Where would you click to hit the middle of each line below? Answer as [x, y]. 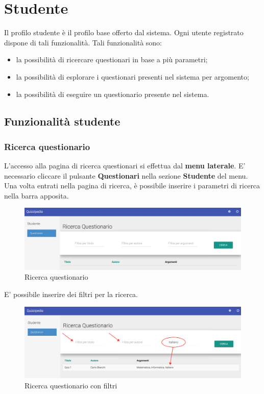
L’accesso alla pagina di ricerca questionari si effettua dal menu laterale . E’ [125, 166]
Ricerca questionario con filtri [71, 385]
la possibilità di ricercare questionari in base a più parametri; [112, 59]
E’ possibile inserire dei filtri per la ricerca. [71, 294]
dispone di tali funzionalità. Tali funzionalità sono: [83, 42]
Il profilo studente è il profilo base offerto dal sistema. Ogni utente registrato [124, 32]
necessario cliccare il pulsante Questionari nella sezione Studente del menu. [126, 175]
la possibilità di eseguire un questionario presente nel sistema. [113, 94]
